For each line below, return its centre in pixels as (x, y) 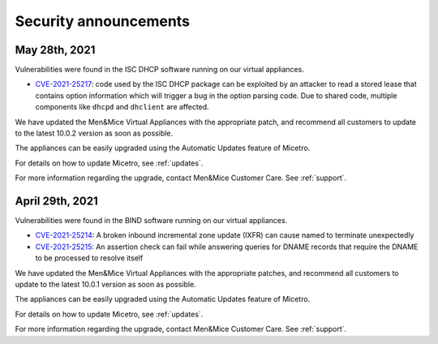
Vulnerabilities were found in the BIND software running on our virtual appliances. (151, 221)
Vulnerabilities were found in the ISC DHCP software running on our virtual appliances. (159, 70)
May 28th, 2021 (55, 50)
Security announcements (103, 21)
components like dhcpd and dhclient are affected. (122, 107)
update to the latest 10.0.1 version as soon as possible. (105, 285)
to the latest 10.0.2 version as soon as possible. (94, 133)
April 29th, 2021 (56, 201)
